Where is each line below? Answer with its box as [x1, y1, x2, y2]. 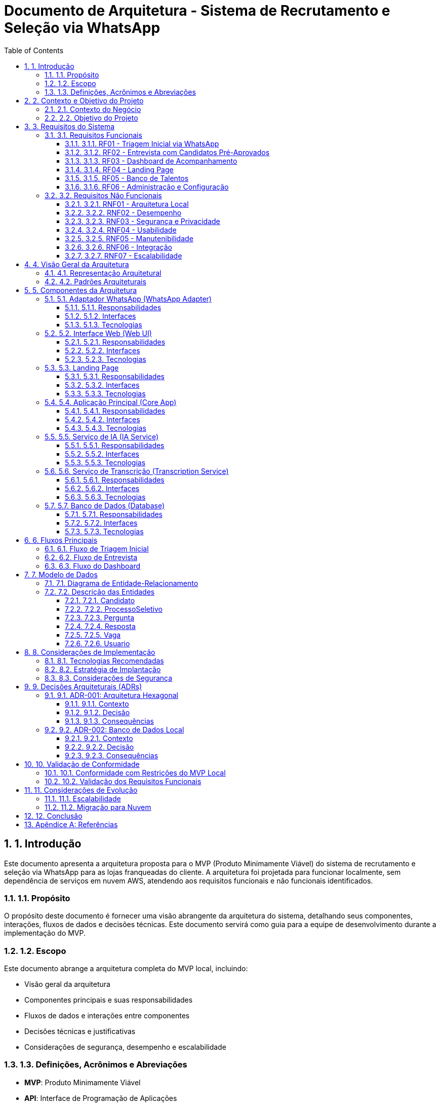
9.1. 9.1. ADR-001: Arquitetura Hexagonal [45, 690, 178, 699]
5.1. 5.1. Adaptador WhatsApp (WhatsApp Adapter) [45, 294, 212, 303]
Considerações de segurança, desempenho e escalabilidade [24, 1043, 226, 1052]
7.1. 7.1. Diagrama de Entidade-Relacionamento [45, 578, 198, 587]
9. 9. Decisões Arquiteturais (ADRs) [24, 682, 142, 691]
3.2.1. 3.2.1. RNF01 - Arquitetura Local [65, 199, 189, 208]
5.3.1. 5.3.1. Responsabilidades [65, 372, 165, 381]
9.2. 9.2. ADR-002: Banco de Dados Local [45, 725, 184, 734]
